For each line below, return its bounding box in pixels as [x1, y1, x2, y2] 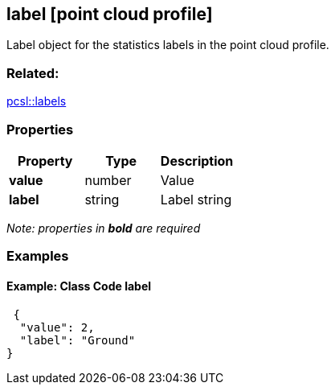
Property [17, 152, 73, 169]
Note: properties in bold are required [6, 220, 201, 235]
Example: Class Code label [6, 278, 152, 293]
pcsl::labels [6, 94, 67, 109]
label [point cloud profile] [6, 4, 213, 24]
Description [160, 152, 234, 169]
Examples [6, 248, 69, 265]
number [84, 171, 132, 188]
